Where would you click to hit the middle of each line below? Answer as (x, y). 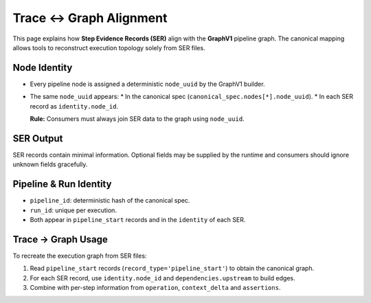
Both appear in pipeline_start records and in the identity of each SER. (138, 220)
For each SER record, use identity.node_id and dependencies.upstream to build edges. (162, 278)
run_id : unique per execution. (73, 210)
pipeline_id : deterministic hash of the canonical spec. (110, 201)
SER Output (38, 138)
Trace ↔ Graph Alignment (90, 18)
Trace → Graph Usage (60, 239)
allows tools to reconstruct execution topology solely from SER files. (109, 47)
